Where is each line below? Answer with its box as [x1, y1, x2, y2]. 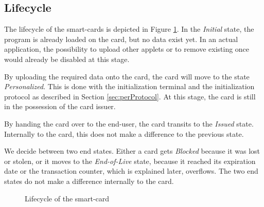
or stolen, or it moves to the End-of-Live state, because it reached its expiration [4, 155, 256, 166]
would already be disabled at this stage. [4, 53, 130, 64]
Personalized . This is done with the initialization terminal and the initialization [4, 81, 255, 92]
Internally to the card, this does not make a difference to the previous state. [4, 128, 244, 139]
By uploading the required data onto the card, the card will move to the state [4, 71, 250, 81]
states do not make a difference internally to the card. [4, 175, 174, 186]
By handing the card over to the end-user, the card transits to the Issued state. [4, 118, 254, 129]
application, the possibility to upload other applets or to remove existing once [4, 44, 250, 54]
